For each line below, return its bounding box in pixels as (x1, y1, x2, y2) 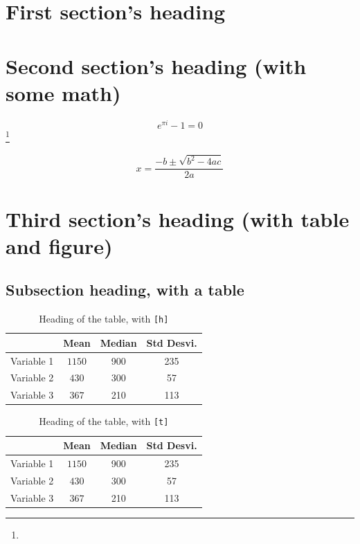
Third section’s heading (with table (6, 204, 350, 233)
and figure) (6, 231, 113, 260)
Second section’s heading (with (6, 51, 307, 80)
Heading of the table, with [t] (39, 414, 169, 428)
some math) (6, 78, 121, 107)
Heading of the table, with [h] (39, 311, 169, 326)
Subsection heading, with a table (6, 279, 244, 300)
